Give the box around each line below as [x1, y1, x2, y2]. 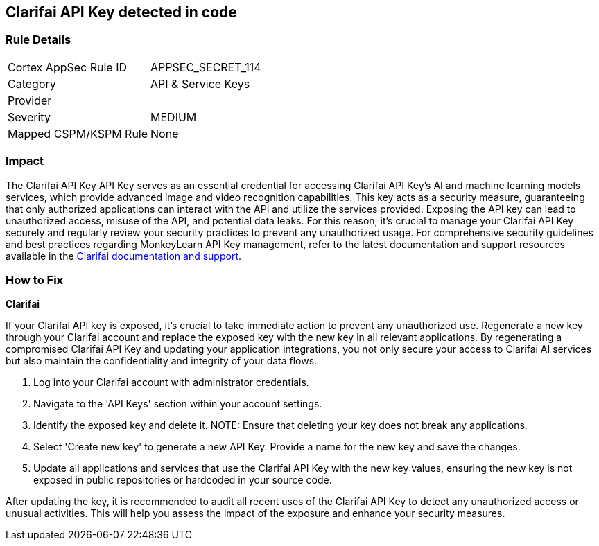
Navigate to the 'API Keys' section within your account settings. [33, 398, 322, 410]
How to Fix [6, 272, 64, 287]
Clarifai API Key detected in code [6, 3, 237, 21]
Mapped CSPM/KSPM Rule [8, 126, 148, 141]
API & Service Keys [150, 76, 250, 91]
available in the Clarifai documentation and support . [6, 249, 242, 262]
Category [8, 76, 56, 91]
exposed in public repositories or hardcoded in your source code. [33, 474, 332, 486]
